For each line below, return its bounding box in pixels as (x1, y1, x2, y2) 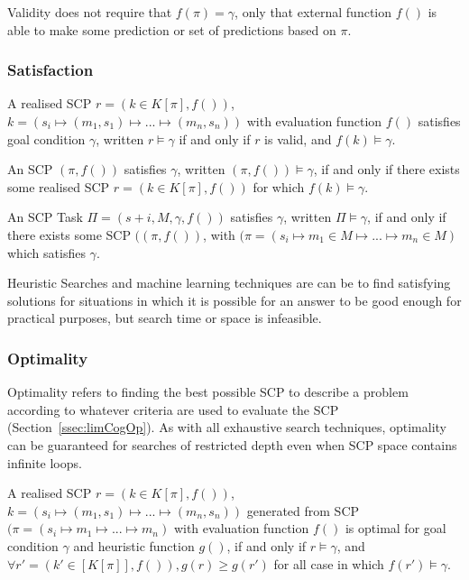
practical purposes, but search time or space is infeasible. (7, 308, 322, 327)
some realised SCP (7, 177, 110, 196)
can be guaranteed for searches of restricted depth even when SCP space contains (7, 435, 457, 454)
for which (253, 177, 305, 196)
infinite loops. (7, 453, 82, 472)
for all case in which (273, 554, 384, 573)
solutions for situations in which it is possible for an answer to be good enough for (7, 290, 462, 309)
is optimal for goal (345, 519, 446, 538)
